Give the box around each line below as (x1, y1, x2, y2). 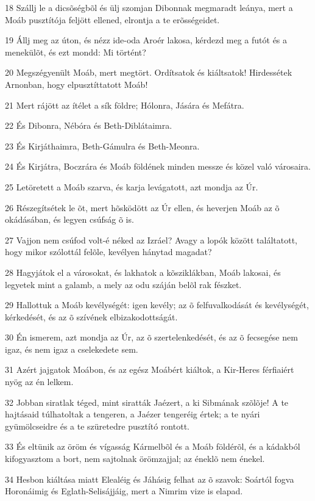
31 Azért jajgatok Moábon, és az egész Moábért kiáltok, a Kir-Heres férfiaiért (5, 363, 294, 376)
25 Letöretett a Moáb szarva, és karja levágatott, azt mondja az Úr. (5, 180, 258, 193)
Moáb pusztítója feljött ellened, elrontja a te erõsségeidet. (5, 13, 220, 26)
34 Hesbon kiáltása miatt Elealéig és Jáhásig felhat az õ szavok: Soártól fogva (5, 472, 294, 485)
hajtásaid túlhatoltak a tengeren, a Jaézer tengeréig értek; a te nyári (5, 408, 260, 420)
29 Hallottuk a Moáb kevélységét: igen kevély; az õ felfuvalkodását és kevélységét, (5, 298, 309, 311)
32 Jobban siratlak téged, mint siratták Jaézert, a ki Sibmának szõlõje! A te (5, 395, 289, 408)
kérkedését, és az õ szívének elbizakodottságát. (5, 310, 178, 323)
